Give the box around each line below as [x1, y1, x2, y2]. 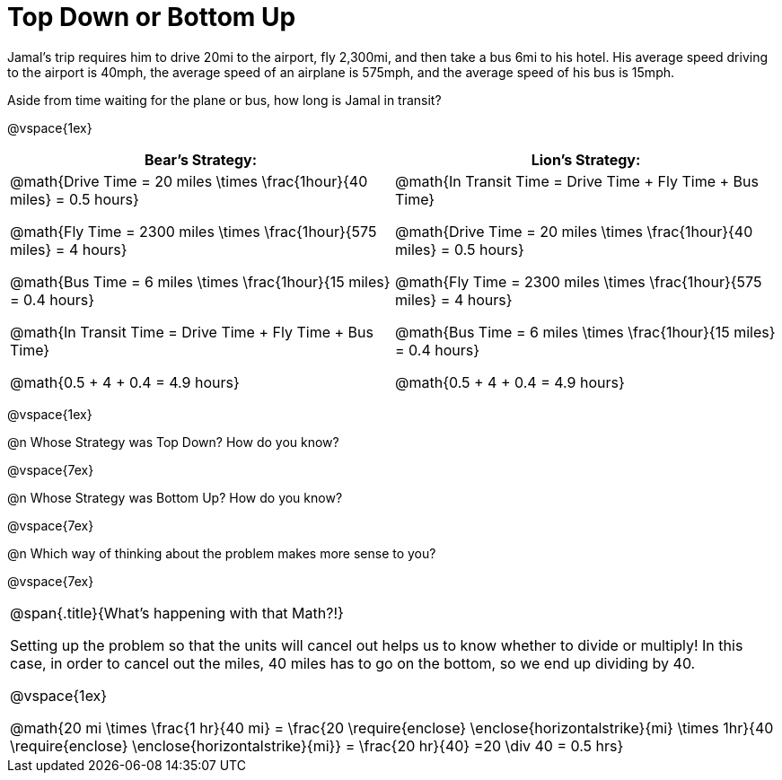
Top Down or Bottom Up [7, 2, 296, 32]
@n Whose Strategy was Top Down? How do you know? [7, 434, 339, 450]
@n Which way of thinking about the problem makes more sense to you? [7, 545, 436, 561]
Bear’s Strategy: [144, 150, 258, 169]
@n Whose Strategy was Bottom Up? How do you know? [7, 489, 343, 505]
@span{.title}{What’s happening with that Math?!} [10, 603, 344, 622]
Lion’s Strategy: [531, 150, 641, 169]
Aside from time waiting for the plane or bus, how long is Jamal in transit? [7, 92, 442, 108]
